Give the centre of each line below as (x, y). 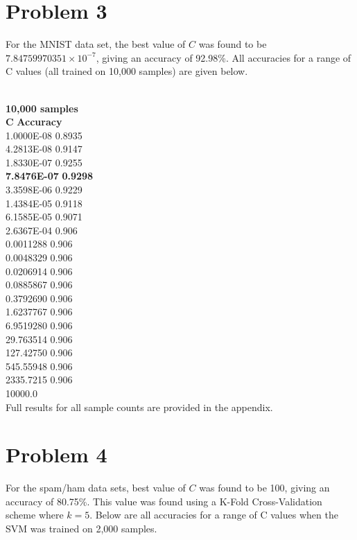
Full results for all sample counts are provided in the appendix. (139, 407)
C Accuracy (34, 122)
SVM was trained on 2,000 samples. (81, 529)
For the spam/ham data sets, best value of (96, 488)
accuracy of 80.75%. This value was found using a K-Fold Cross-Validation (164, 501)
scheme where (35, 515)
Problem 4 (56, 454)
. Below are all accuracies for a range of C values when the (214, 515)
